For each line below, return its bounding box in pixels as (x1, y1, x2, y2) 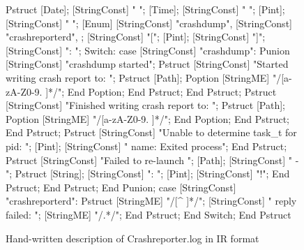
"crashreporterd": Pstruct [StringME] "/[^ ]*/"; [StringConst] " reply (6, 193, 297, 208)
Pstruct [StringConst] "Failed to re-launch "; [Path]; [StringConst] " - (6, 152, 299, 167)
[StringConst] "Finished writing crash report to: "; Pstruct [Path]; (6, 98, 285, 112)
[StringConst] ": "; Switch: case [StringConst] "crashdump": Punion (6, 43, 290, 57)
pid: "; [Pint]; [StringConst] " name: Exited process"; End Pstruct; (6, 138, 287, 153)
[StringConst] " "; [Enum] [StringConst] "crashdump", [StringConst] (6, 15, 292, 30)
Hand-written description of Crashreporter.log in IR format (6, 230, 259, 245)
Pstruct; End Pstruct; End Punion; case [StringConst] (6, 179, 236, 194)
